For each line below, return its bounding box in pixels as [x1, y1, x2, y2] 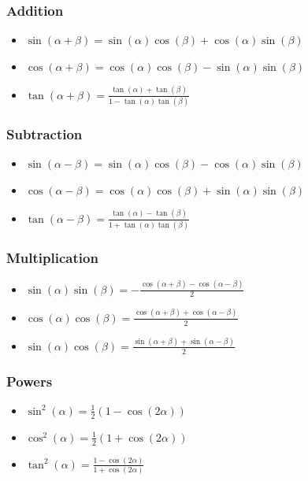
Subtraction [6, 124, 83, 143]
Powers [6, 371, 53, 390]
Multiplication [6, 247, 98, 267]
